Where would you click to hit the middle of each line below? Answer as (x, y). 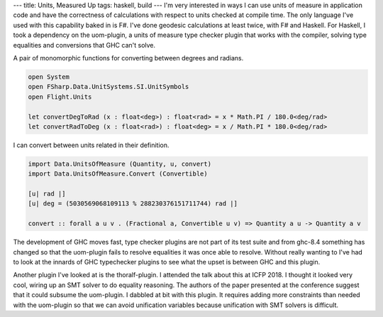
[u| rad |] (47, 194)
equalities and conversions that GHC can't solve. (84, 45)
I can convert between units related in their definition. (91, 145)
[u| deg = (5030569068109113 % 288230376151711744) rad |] (133, 204)
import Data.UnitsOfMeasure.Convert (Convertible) (118, 174)
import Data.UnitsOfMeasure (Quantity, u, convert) (120, 164)
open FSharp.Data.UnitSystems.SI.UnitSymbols (109, 87)
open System (49, 77)
